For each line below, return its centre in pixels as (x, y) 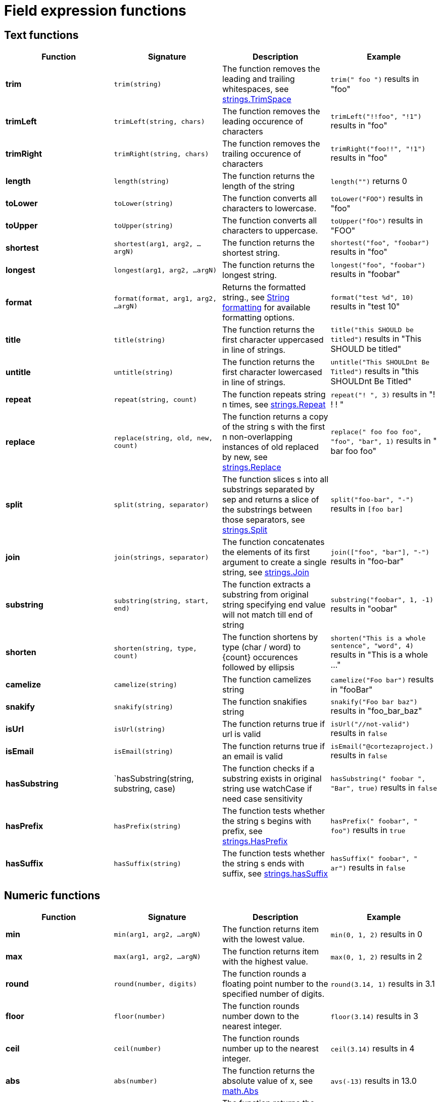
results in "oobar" (364, 608)
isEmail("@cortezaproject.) (382, 746)
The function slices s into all (276, 479)
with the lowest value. (264, 939)
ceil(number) (138, 1048)
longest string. (250, 275)
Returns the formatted (264, 287)
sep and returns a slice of (271, 500)
